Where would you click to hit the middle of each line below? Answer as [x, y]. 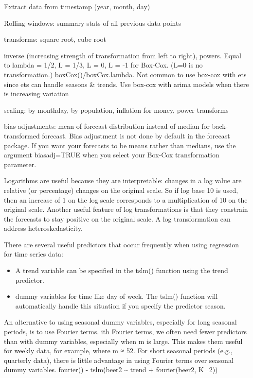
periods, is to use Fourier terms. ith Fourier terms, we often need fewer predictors [125, 332]
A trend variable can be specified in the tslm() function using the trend [122, 270]
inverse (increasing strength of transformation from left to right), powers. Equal [123, 55]
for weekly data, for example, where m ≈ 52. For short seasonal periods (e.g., [118, 351]
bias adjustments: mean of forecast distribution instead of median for [107, 126]
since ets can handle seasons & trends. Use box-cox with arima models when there [126, 84]
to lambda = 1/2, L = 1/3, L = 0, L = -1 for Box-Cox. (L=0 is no [103, 65]
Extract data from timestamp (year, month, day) [77, 6]
